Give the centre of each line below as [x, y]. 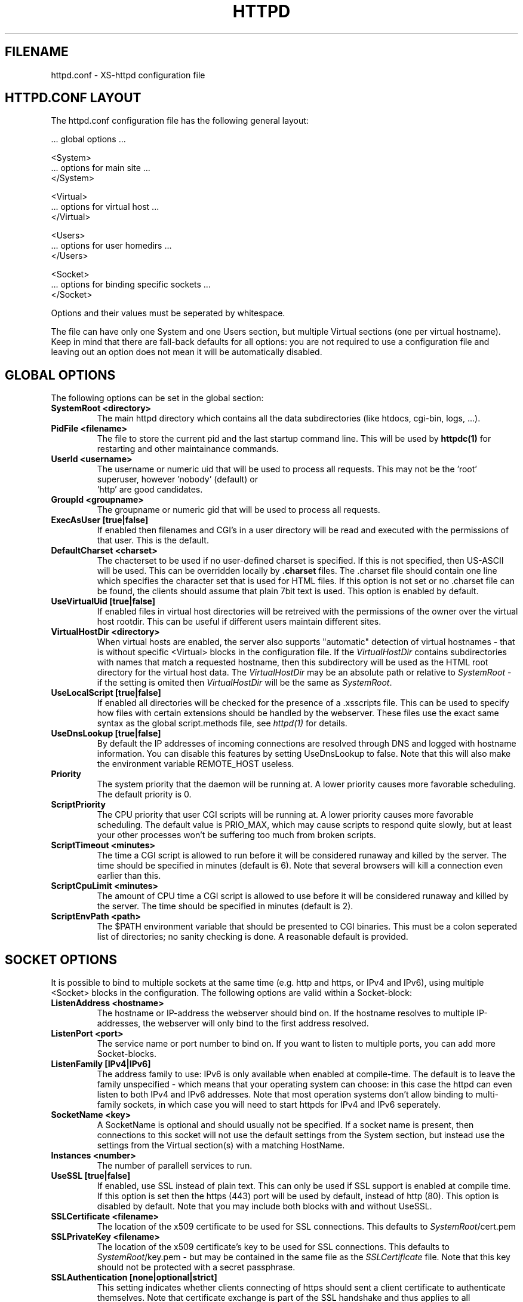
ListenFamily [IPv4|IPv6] [101, 1064]
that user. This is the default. [153, 540]
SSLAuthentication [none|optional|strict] [134, 1277]
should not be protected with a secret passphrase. [196, 1267]
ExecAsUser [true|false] [100, 520]
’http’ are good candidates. [150, 490]
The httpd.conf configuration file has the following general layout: [180, 121]
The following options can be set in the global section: [157, 398]
